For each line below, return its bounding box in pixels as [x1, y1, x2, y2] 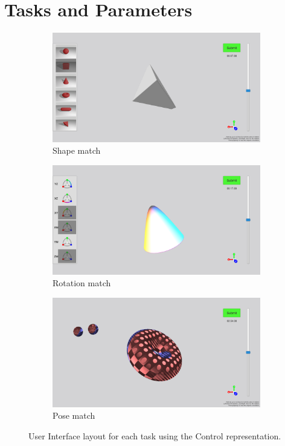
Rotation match [53, 277, 111, 289]
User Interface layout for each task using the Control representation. [28, 429, 281, 442]
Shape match [53, 144, 101, 157]
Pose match [53, 409, 95, 422]
